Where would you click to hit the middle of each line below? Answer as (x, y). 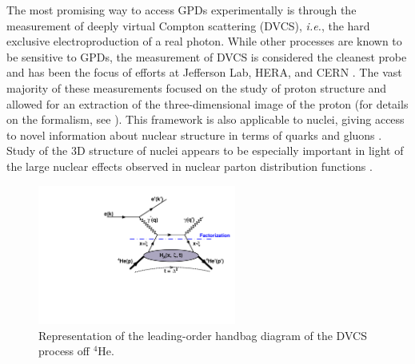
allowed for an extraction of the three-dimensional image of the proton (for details (207, 103)
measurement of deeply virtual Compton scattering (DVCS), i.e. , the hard (188, 25)
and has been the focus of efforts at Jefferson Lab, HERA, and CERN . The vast (204, 72)
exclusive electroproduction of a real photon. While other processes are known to (204, 41)
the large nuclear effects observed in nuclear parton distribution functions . (190, 166)
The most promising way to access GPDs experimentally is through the (182, 10)
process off (64, 351)
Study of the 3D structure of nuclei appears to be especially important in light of (205, 150)
